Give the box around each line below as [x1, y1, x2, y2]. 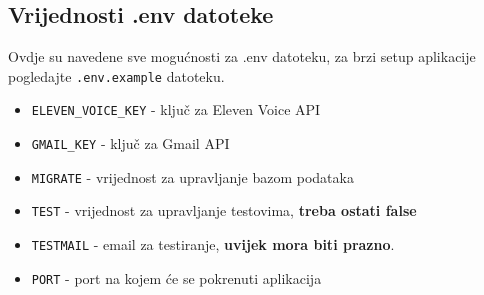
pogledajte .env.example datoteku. [8, 65, 225, 86]
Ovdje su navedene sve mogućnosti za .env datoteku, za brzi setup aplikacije [8, 46, 476, 67]
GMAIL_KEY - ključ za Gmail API [31, 133, 230, 154]
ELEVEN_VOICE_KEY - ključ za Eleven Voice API [31, 99, 321, 120]
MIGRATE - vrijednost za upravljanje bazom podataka [31, 166, 354, 187]
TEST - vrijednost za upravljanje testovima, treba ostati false [31, 200, 417, 221]
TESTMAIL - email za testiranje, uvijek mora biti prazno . [31, 234, 395, 255]
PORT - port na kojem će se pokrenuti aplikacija [31, 267, 322, 288]
